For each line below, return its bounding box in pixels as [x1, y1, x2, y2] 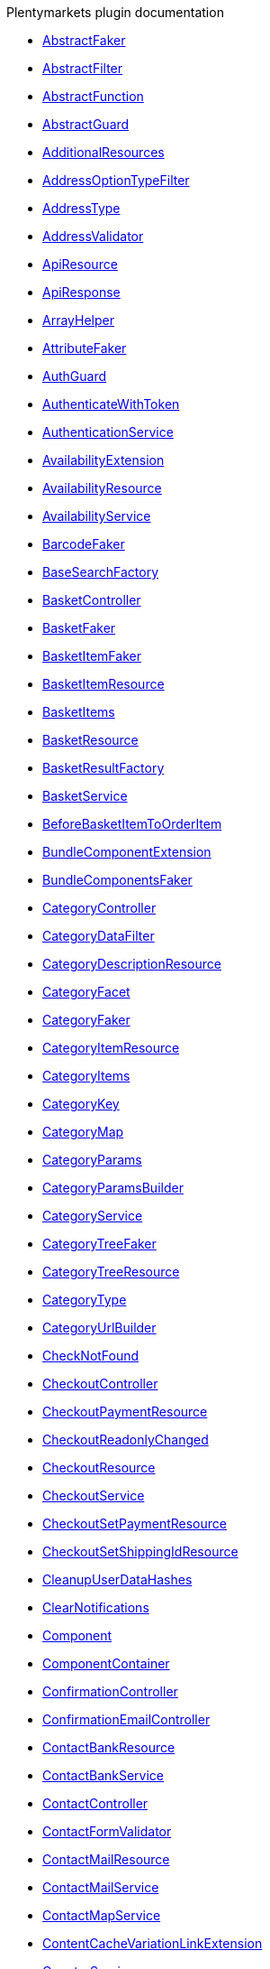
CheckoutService [42, 1488, 145, 1503]
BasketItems [42, 704, 115, 720]
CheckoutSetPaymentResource [42, 1516, 227, 1531]
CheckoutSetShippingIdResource [42, 1544, 238, 1559]
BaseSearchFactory [42, 564, 159, 580]
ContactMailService [42, 1880, 159, 1895]
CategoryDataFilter [42, 928, 155, 943]
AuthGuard [42, 368, 106, 384]
